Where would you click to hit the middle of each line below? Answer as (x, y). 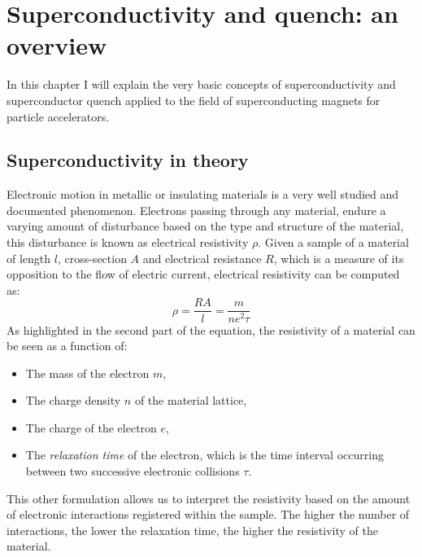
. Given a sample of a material (333, 242)
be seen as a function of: (67, 346)
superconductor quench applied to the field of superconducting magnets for (194, 100)
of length (29, 258)
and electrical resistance (202, 258)
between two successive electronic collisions (133, 471)
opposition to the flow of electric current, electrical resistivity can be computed (203, 274)
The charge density (73, 400)
